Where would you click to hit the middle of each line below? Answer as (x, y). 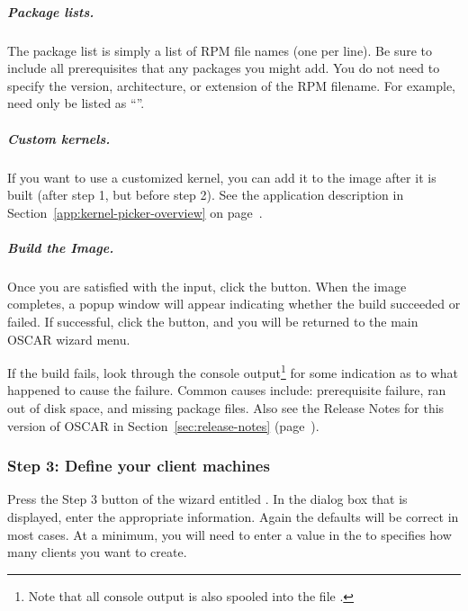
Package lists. (51, 11)
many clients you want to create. (97, 552)
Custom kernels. (59, 138)
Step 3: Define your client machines (139, 466)
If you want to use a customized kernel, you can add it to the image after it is (222, 177)
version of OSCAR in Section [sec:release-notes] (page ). (163, 425)
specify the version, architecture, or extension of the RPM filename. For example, (232, 85)
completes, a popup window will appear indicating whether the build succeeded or (234, 304)
